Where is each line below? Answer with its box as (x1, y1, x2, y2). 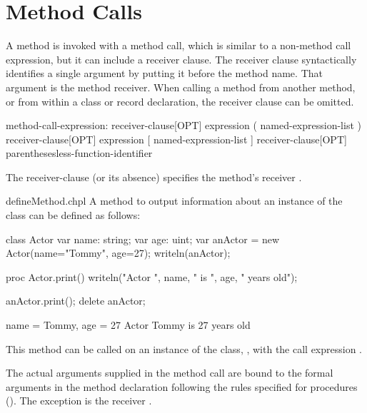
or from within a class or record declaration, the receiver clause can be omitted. (6, 93, 354, 108)
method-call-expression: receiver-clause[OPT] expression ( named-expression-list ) (6, 118, 361, 133)
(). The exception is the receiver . (6, 393, 152, 408)
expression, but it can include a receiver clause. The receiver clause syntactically (6, 51, 357, 66)
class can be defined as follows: (6, 208, 141, 223)
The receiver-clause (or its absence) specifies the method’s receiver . (6, 169, 302, 184)
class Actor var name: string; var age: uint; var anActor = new (6, 231, 280, 246)
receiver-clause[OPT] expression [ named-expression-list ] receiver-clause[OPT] (6, 131, 347, 146)
